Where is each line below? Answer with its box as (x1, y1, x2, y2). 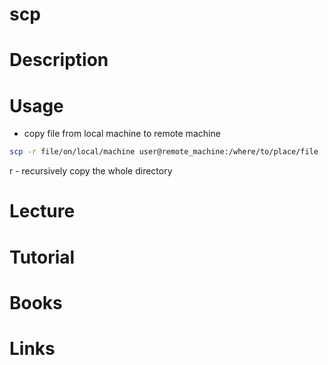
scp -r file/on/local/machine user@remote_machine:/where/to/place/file (9, 147, 319, 157)
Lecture (9, 200, 76, 223)
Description (9, 49, 109, 72)
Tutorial (9, 246, 76, 268)
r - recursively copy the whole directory (9, 165, 173, 177)
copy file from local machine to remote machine (23, 128, 221, 140)
